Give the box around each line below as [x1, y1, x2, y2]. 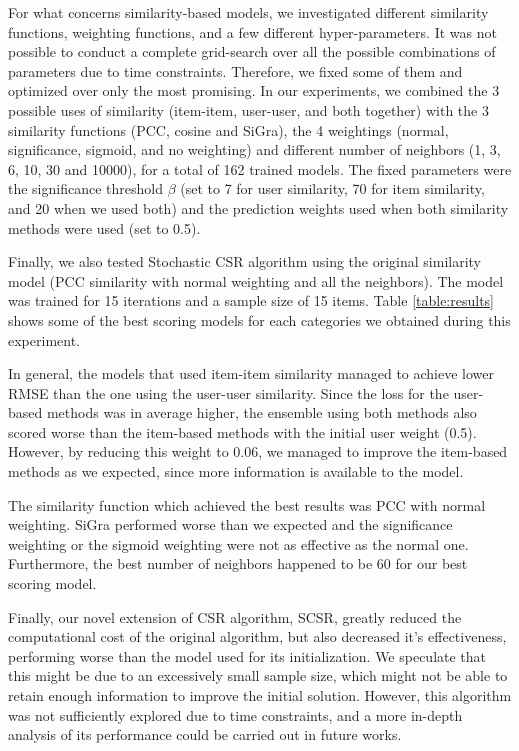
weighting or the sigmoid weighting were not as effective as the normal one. [8, 533, 469, 554]
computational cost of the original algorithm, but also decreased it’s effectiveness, [8, 626, 507, 647]
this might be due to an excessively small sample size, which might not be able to [8, 665, 508, 686]
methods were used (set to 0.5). [8, 217, 201, 238]
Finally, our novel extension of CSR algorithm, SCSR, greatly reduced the [8, 606, 462, 627]
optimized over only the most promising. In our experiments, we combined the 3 [8, 80, 500, 101]
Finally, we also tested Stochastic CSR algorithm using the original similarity [8, 251, 482, 272]
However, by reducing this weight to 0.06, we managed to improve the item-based [8, 441, 508, 462]
